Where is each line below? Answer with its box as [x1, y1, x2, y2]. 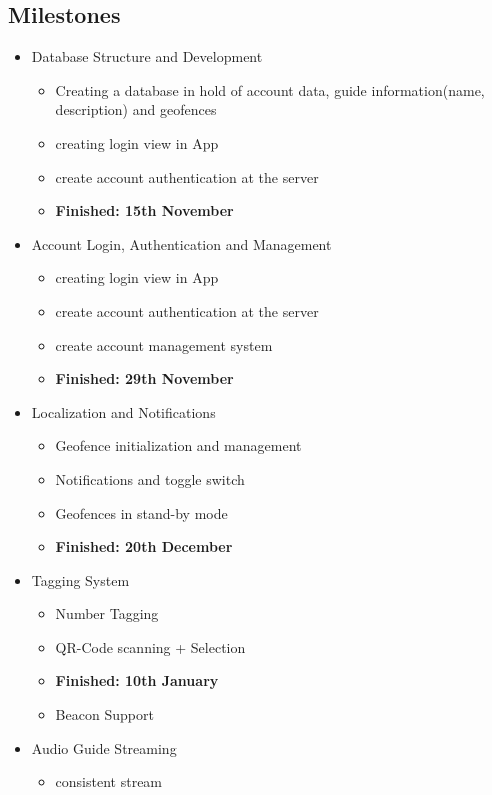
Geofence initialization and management [55, 435, 302, 456]
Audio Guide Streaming [31, 737, 177, 758]
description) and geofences [55, 99, 217, 120]
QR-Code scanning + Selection [55, 636, 246, 657]
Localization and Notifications [31, 401, 216, 422]
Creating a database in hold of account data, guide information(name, [55, 79, 485, 100]
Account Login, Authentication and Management [31, 233, 332, 254]
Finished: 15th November [55, 200, 234, 221]
